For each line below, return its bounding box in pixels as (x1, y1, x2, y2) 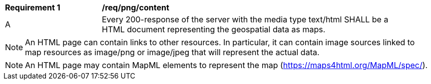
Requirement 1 (5, 2, 60, 12)
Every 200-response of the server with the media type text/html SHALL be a (102, 14, 389, 24)
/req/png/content (102, 2, 169, 12)
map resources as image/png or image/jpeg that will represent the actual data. (25, 47, 320, 57)
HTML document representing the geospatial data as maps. (102, 24, 326, 34)
